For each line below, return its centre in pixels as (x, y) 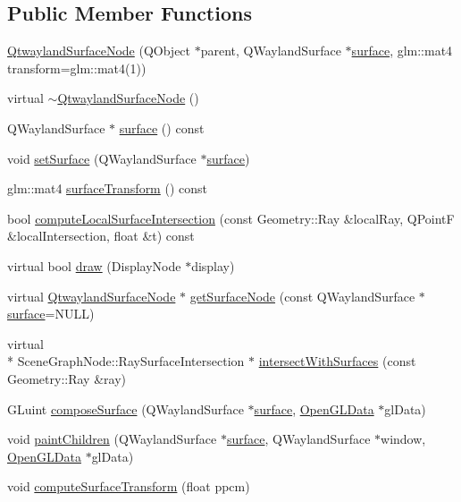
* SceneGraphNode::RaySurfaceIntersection (126, 361)
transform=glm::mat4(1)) (77, 68)
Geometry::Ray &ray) (67, 378)
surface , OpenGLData (314, 408)
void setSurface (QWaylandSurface (102, 158)
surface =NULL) (51, 314)
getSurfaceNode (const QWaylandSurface (302, 296)
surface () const (162, 128)
